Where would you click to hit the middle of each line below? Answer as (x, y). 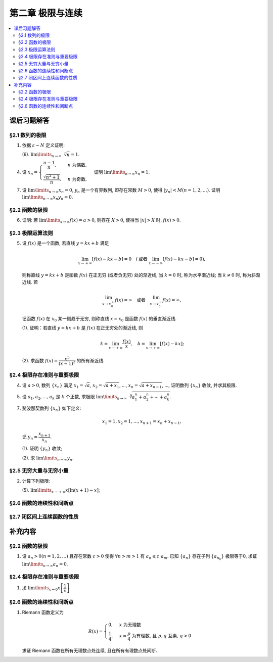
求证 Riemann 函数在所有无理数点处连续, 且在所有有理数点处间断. (90, 650)
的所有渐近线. (90, 360)
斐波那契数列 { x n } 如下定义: (52, 409)
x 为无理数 (130, 625)
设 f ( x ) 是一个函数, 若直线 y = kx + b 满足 (65, 243)
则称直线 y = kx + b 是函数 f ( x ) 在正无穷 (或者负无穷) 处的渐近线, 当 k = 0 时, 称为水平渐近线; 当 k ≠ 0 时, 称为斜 (139, 275)
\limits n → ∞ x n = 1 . (130, 173)
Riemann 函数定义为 (43, 612)
